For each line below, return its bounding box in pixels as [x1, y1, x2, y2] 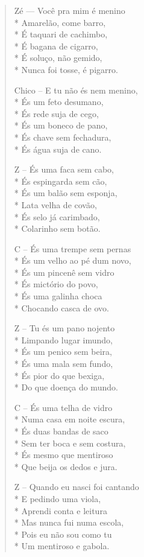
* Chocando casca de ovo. [14, 301, 109, 314]
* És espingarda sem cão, [14, 174, 107, 187]
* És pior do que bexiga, [14, 369, 105, 381]
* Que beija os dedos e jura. [14, 460, 117, 473]
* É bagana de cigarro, [14, 39, 98, 52]
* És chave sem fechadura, [14, 130, 111, 143]
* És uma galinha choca [14, 290, 102, 302]
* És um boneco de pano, [14, 119, 108, 132]
